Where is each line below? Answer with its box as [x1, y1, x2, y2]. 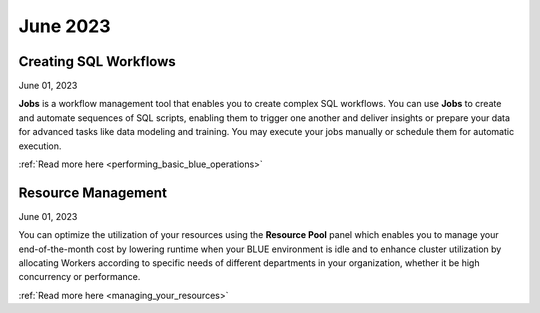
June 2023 [18, 15, 111, 37]
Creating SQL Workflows [18, 53, 177, 70]
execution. [18, 140, 62, 152]
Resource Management [18, 184, 167, 201]
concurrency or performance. [18, 271, 141, 283]
